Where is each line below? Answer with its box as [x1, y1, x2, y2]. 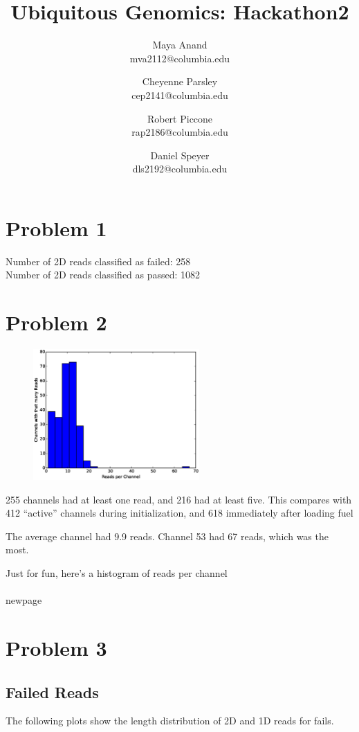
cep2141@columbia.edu [131, 87, 228, 102]
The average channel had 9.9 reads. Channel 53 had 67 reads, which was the [6, 528, 329, 543]
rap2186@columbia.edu [131, 125, 228, 139]
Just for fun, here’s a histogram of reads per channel [6, 566, 228, 580]
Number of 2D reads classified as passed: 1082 [6, 267, 201, 282]
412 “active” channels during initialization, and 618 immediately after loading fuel [6, 506, 353, 520]
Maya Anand [152, 37, 208, 52]
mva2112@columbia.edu [129, 51, 230, 65]
